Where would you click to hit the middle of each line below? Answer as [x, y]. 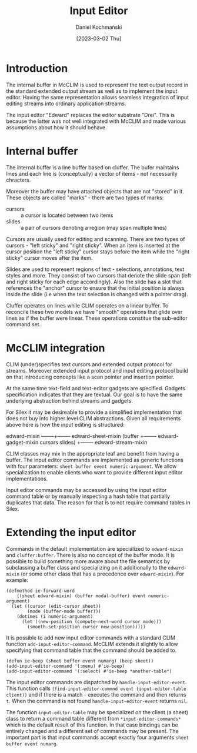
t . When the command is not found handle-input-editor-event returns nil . [97, 701]
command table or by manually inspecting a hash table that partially [88, 496]
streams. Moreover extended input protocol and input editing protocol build [97, 370]
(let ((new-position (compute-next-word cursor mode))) [91, 621]
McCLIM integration [56, 348]
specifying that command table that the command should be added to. [91, 650]
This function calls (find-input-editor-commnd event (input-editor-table [96, 688]
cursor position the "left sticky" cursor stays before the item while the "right [98, 252]
